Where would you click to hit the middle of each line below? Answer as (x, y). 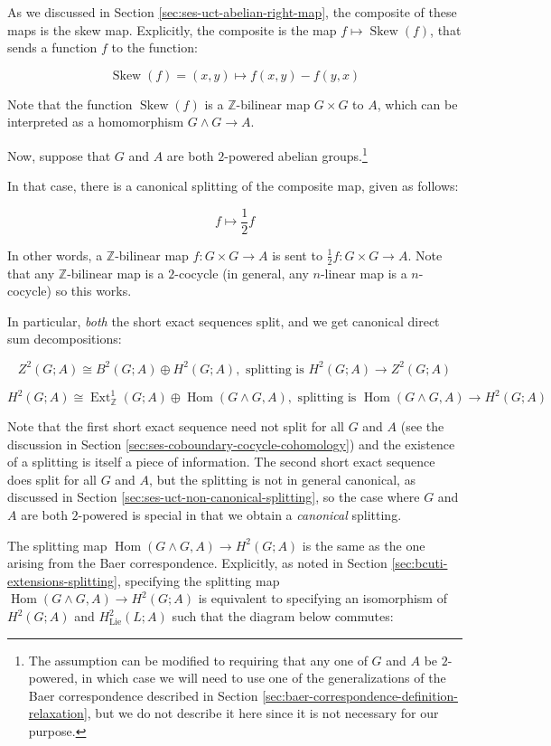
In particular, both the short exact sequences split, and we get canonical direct (224, 321)
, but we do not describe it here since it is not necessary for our (263, 713)
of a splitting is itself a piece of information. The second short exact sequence (221, 462)
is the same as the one (364, 545)
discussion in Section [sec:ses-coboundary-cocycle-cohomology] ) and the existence (231, 444)
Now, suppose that (59, 155)
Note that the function (70, 104)
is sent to (297, 255)
